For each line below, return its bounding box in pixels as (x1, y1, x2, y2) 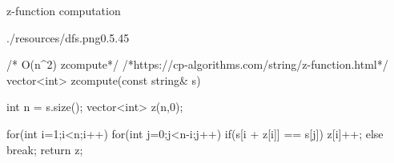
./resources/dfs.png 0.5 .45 (6, 29, 130, 46)
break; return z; (6, 141, 83, 157)
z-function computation (6, 2, 121, 18)
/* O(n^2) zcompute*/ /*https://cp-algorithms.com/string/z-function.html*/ (6, 56, 388, 73)
